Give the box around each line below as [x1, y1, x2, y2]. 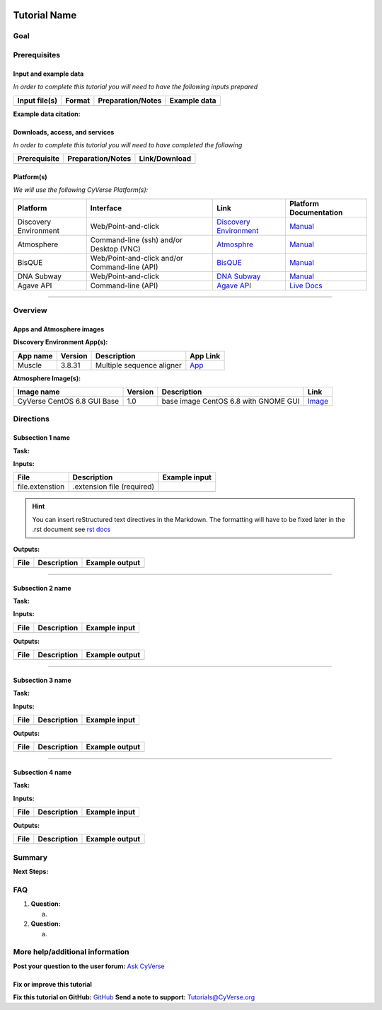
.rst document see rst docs [32, 525, 111, 534]
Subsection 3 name [13, 676, 71, 684]
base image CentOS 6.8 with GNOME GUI [161, 397, 300, 407]
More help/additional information [13, 947, 129, 957]
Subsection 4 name [13, 768, 72, 776]
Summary [13, 852, 48, 862]
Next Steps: [13, 868, 49, 876]
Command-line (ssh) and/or [90, 234, 183, 244]
